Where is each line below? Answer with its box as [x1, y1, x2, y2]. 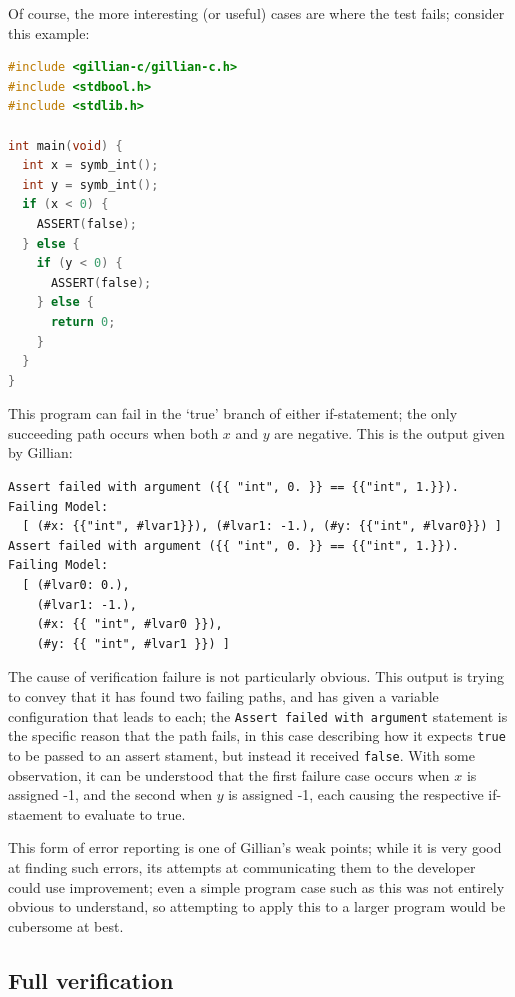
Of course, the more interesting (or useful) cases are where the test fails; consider [8, 3, 505, 23]
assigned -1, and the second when [8, 784, 212, 805]
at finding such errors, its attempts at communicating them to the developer [8, 856, 476, 877]
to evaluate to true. [67, 803, 186, 824]
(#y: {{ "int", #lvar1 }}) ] [36, 636, 230, 651]
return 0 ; [50, 314, 116, 329]
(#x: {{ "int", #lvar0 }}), [36, 617, 223, 632]
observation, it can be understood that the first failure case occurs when [8, 764, 450, 785]
